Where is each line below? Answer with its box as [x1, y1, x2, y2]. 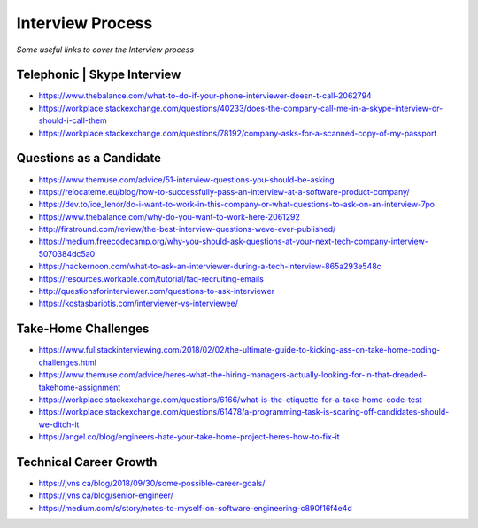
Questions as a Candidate [16, 151, 161, 166]
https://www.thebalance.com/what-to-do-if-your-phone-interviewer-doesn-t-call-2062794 [38, 90, 372, 101]
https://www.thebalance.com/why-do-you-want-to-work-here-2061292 [38, 211, 301, 221]
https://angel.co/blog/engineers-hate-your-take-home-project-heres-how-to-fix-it [38, 431, 340, 442]
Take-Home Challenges [16, 322, 150, 337]
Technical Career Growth [16, 454, 158, 470]
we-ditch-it [38, 419, 80, 430]
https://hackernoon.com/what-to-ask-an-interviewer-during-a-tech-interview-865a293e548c [38, 261, 382, 272]
